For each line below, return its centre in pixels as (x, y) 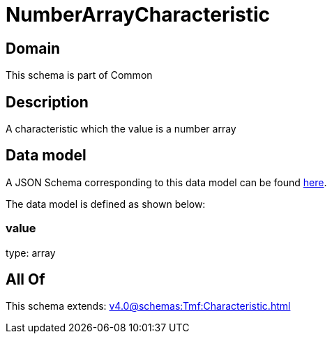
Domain (33, 48)
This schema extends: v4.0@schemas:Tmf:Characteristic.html (148, 306)
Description (47, 102)
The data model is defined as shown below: (106, 204)
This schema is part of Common (79, 75)
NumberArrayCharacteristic (138, 15)
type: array (31, 253)
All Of (25, 280)
